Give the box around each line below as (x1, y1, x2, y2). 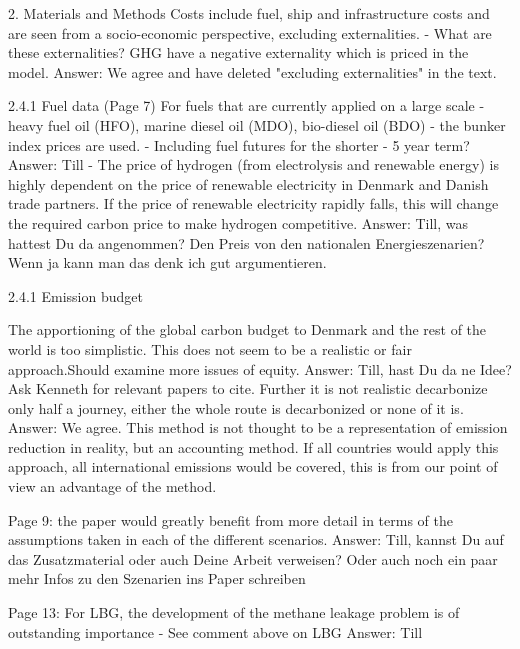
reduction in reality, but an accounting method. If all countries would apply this (8, 436, 499, 457)
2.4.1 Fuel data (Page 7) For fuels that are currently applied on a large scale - (8, 95, 485, 116)
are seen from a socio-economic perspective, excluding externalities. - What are (8, 22, 492, 43)
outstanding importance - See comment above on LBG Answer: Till (8, 621, 423, 642)
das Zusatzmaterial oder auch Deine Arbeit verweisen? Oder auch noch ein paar (8, 548, 498, 569)
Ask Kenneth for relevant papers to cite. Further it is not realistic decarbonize (8, 378, 488, 399)
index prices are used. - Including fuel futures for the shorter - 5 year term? (8, 134, 470, 155)
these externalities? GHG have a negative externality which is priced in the (8, 42, 469, 63)
